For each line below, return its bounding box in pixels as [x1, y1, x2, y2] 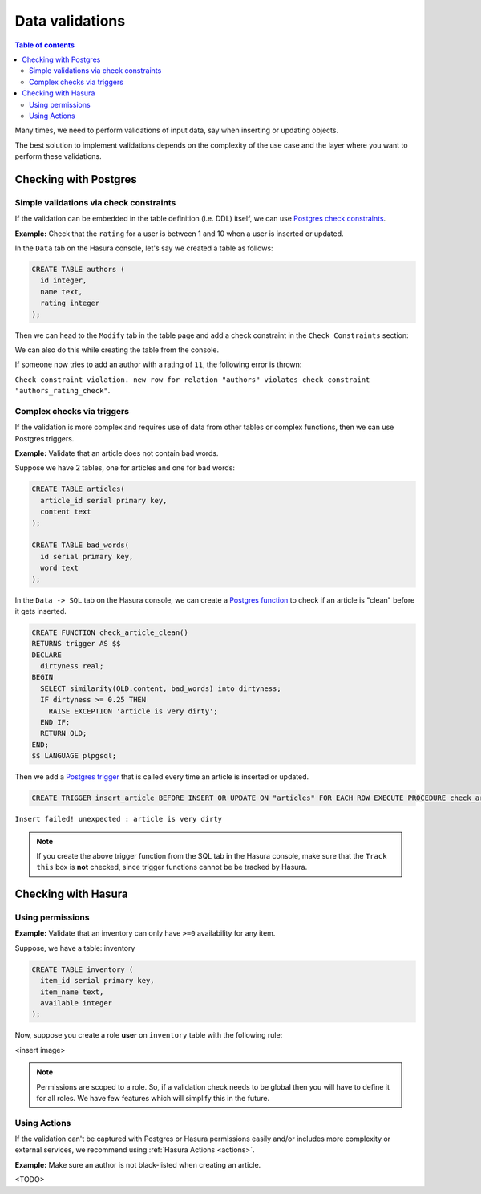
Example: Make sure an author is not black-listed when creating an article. [14, 1159, 261, 1169]
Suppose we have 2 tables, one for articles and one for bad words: [14, 463, 236, 473]
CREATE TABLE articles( [31, 485, 126, 493]
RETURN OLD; [40, 729, 87, 738]
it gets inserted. [14, 606, 67, 615]
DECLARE [31, 650, 62, 660]
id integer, [40, 276, 87, 285]
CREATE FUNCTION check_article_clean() [31, 627, 188, 637]
